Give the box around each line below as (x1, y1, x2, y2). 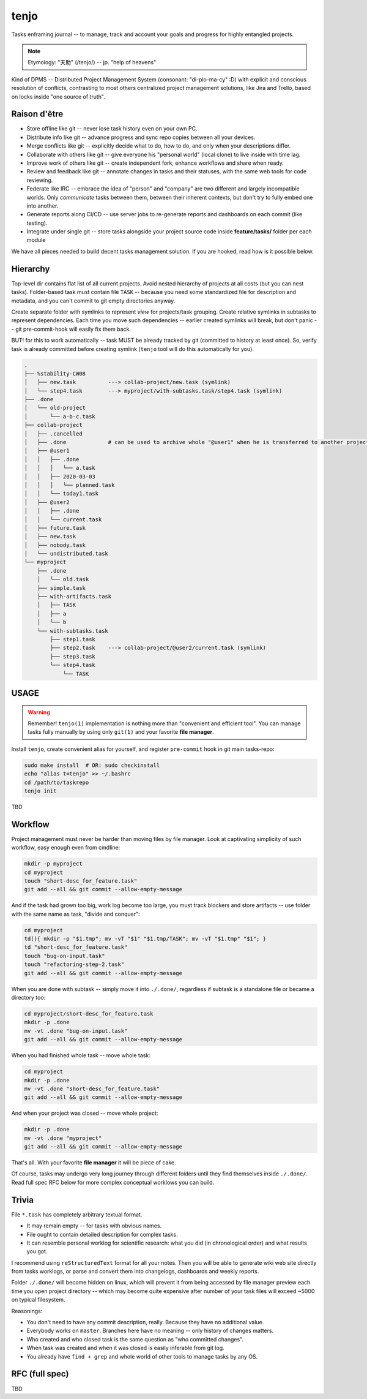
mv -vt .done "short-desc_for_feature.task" (24, 1085, 160, 1092)
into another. (26, 202, 59, 209)
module (26, 236, 46, 244)
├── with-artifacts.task (37, 593, 112, 600)
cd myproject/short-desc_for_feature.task (24, 1011, 154, 1017)
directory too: (11, 994, 46, 1001)
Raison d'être (11, 109, 64, 119)
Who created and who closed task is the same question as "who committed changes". (26, 1335, 244, 1343)
